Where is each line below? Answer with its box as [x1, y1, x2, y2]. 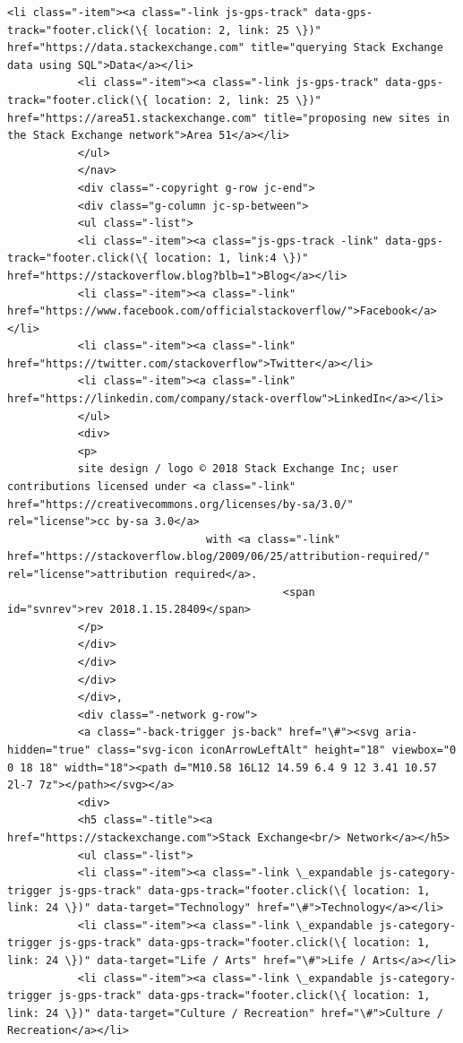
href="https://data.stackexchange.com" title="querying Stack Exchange [7, 41, 443, 55]
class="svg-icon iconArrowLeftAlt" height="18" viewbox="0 [97, 743, 457, 756]
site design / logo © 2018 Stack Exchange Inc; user [77, 462, 399, 476]
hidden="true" [7, 743, 91, 756]
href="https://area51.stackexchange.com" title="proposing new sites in [7, 111, 450, 125]
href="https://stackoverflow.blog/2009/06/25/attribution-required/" [7, 550, 431, 564]
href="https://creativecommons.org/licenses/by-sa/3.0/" [7, 497, 354, 511]
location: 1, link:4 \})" [154, 252, 309, 265]
